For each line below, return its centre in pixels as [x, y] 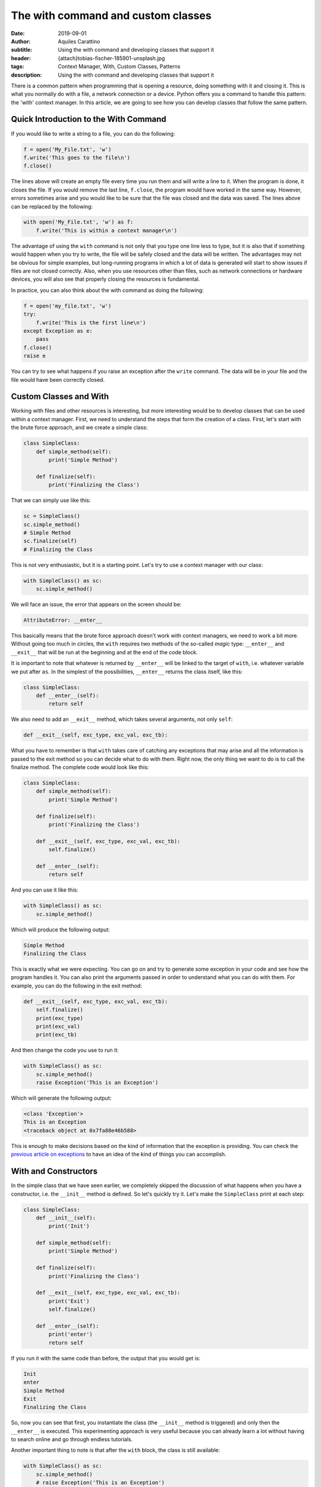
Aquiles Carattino [79, 41]
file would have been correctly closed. [58, 379]
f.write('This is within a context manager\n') [107, 230]
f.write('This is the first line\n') [91, 322]
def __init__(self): [66, 1218]
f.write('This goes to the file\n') [77, 157]
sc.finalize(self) [50, 541]
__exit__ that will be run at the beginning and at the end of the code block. [104, 652]
